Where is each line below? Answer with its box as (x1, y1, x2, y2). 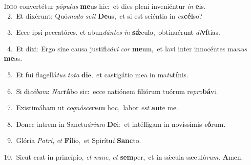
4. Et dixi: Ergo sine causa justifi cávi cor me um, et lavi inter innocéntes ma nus (7, 43, 247, 53)
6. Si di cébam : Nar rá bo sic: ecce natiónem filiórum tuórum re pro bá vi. (7, 86, 218, 96)
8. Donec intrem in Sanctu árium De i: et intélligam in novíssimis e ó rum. (7, 118, 226, 129)
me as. (4, 53, 22, 63)
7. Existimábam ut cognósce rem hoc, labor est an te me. (7, 102, 178, 113)
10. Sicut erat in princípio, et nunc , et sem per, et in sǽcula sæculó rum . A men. (4, 151, 243, 162)
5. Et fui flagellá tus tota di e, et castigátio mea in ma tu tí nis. (7, 69, 188, 79)
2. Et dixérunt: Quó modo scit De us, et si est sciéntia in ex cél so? (7, 10, 203, 21)
